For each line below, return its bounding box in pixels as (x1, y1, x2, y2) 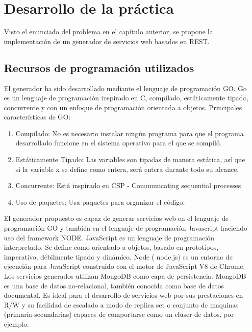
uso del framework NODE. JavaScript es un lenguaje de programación (4, 232, 215, 242)
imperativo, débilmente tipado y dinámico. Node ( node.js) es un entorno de (4, 251, 233, 261)
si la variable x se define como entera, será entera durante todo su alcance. (15, 164, 239, 174)
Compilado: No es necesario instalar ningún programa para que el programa (15, 128, 244, 138)
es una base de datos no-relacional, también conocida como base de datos (4, 280, 224, 290)
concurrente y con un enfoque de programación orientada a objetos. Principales (4, 102, 242, 112)
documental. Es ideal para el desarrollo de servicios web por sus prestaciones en (4, 290, 243, 300)
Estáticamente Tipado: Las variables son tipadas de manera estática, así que (15, 154, 245, 165)
